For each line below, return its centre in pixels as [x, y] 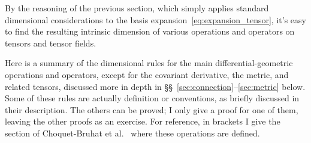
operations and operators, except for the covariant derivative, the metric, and [147, 74]
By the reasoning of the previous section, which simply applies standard [137, 8]
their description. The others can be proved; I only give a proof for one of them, [152, 109]
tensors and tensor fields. [51, 43]
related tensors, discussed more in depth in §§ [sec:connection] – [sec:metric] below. [155, 86]
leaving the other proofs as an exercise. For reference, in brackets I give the [143, 121]
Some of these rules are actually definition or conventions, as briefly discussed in [152, 98]
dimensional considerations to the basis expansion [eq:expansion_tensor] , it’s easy [155, 19]
